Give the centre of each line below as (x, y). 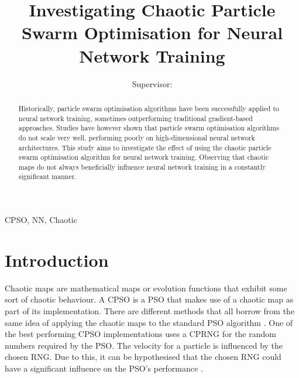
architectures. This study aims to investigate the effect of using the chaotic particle (145, 147)
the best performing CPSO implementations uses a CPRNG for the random (140, 334)
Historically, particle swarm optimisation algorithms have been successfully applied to (149, 108)
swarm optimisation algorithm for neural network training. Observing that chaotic (144, 157)
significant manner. (47, 176)
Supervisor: (152, 83)
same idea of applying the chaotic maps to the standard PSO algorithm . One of (149, 322)
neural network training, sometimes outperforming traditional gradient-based (135, 118)
